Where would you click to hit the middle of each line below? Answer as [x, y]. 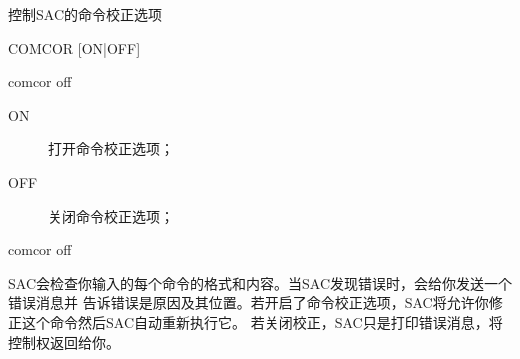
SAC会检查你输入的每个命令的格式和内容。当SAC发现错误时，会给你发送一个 [260, 282]
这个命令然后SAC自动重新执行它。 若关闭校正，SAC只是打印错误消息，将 [262, 321]
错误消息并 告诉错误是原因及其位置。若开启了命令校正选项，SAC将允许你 [248, 302]
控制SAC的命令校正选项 [85, 14]
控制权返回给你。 [64, 341]
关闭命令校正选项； [111, 215]
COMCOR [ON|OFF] [74, 47]
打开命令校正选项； [111, 148]
